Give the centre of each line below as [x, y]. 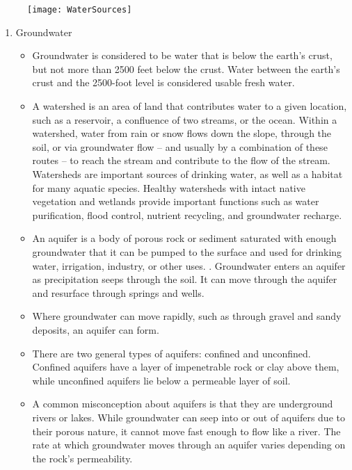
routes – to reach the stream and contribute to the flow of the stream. [181, 160]
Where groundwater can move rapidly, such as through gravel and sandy [187, 316]
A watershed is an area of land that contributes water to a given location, [190, 106]
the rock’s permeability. [82, 458]
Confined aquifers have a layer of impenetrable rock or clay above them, [186, 367]
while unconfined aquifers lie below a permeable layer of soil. [161, 380]
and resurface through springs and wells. [118, 292]
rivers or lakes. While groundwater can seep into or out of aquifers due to [189, 417]
